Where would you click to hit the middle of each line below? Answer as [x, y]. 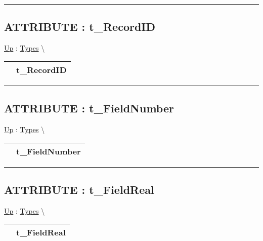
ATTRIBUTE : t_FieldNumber [89, 108]
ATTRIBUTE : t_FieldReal [79, 189]
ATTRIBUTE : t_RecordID [80, 27]
